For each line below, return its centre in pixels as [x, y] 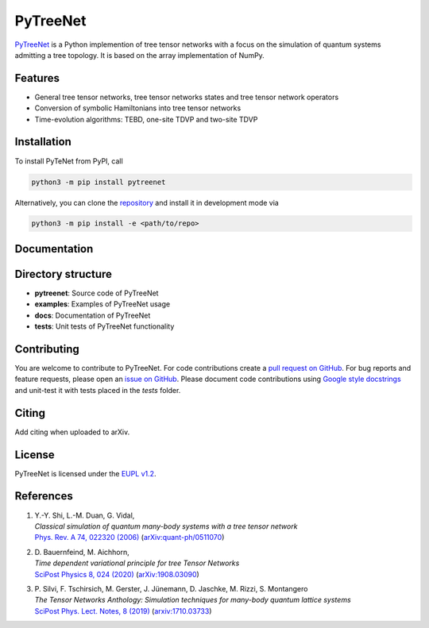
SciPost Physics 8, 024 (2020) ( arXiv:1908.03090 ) [117, 574]
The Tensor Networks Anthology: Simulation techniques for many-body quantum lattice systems [193, 600]
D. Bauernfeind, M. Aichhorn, [82, 552]
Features [37, 78]
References [44, 496]
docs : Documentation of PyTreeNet [93, 315]
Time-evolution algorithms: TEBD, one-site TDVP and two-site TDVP [146, 119]
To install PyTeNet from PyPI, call [69, 161]
